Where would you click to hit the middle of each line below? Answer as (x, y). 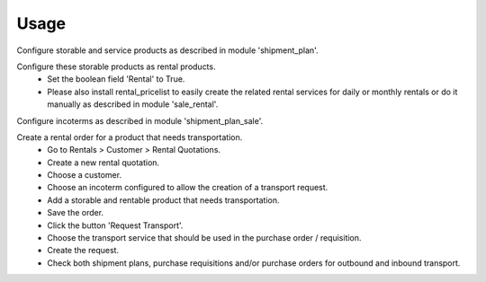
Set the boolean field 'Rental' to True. (116, 79)
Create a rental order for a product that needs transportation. (130, 137)
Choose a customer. (84, 175)
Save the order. (75, 213)
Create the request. (83, 251)
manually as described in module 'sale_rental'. (133, 104)
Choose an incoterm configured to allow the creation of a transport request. (188, 188)
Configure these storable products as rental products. (116, 66)
